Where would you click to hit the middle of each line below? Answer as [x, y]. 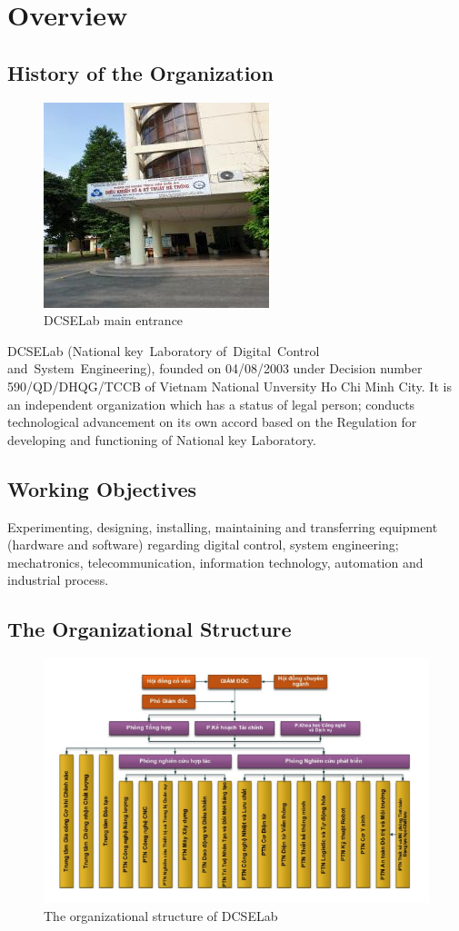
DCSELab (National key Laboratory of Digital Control [164, 350]
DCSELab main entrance [114, 320]
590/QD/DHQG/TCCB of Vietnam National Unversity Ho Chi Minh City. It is [229, 386]
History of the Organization [140, 72]
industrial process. [58, 580]
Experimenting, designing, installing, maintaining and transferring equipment [223, 526]
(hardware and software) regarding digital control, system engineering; [203, 545]
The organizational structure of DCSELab [161, 915]
